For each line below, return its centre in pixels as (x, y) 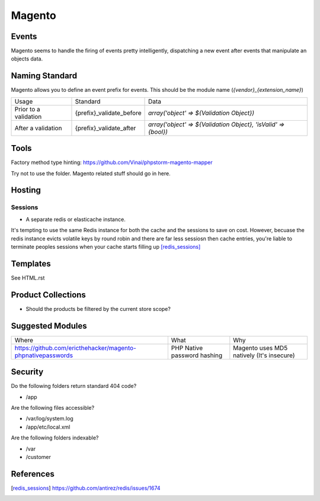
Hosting (26, 190)
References (33, 474)
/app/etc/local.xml (48, 427)
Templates (31, 264)
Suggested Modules (49, 326)
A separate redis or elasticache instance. (76, 219)
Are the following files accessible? (53, 408)
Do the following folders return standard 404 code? (74, 386)
